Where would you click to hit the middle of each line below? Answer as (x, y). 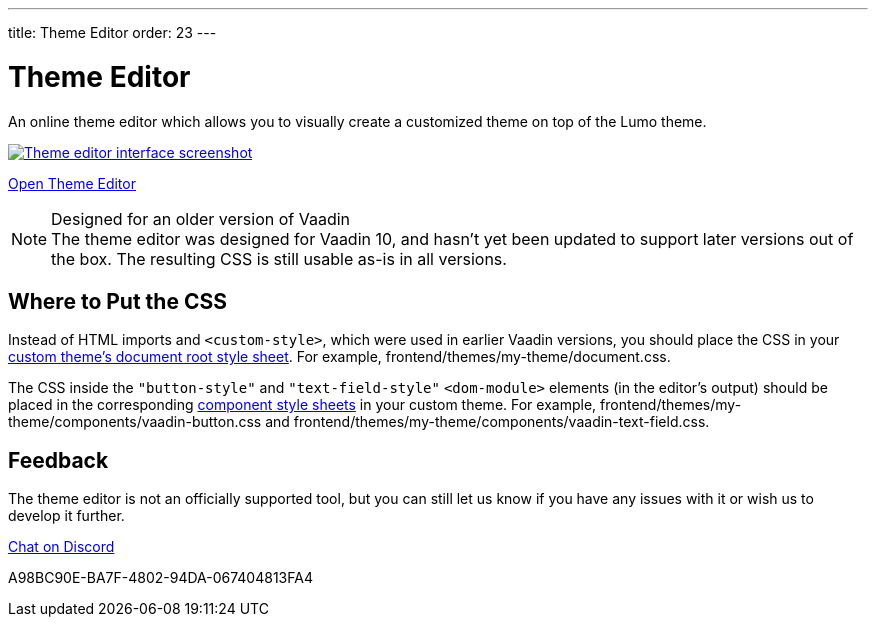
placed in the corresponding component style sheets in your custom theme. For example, (302, 405)
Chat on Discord (61, 547)
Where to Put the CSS (117, 301)
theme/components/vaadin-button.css (135, 422)
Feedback (58, 460)
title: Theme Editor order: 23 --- (112, 32)
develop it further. (66, 516)
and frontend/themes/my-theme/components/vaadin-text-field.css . (487, 422)
